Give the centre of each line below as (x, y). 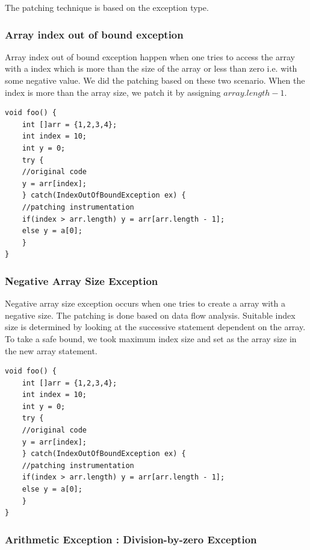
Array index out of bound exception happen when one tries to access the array (150, 56)
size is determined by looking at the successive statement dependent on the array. (155, 327)
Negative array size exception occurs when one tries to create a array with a (145, 303)
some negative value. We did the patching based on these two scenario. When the (155, 80)
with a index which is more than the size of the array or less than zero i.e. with (151, 68)
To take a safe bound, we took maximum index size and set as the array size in (151, 338)
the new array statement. (51, 350)
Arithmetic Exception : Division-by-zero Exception (131, 539)
